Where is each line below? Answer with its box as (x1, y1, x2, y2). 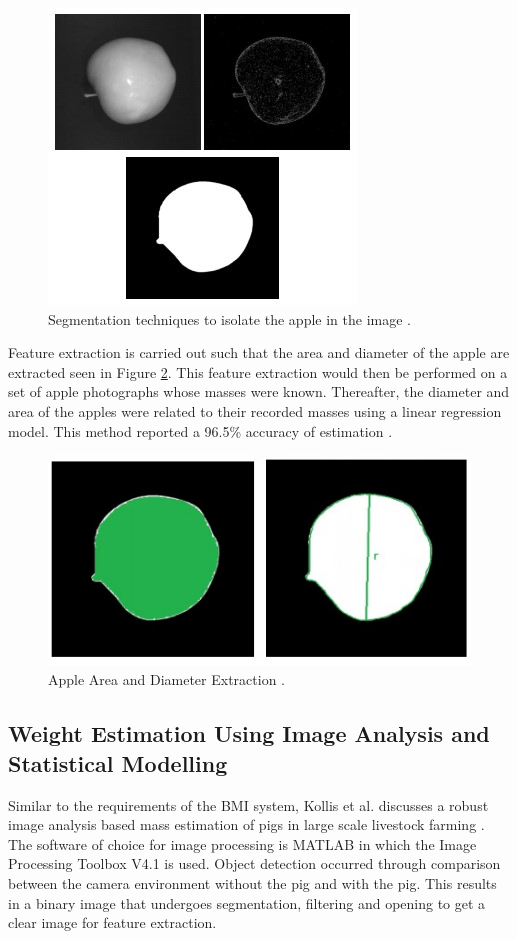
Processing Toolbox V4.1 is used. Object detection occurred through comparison (8, 853, 501, 874)
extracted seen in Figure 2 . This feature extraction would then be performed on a (8, 361, 508, 382)
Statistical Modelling (8, 747, 228, 778)
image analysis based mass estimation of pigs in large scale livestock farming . (8, 814, 485, 835)
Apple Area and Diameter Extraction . (48, 669, 285, 690)
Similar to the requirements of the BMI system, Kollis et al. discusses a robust (8, 794, 489, 815)
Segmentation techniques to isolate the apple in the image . (48, 308, 411, 329)
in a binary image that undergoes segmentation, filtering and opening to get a (8, 892, 486, 913)
